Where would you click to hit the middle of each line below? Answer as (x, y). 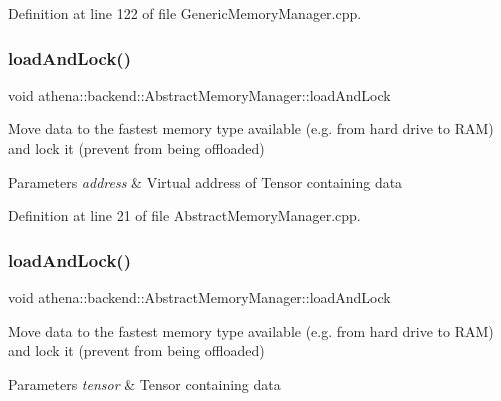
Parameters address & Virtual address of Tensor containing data (205, 181)
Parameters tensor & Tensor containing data (144, 383)
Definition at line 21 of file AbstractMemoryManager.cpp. (184, 215)
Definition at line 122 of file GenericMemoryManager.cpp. (185, 13)
